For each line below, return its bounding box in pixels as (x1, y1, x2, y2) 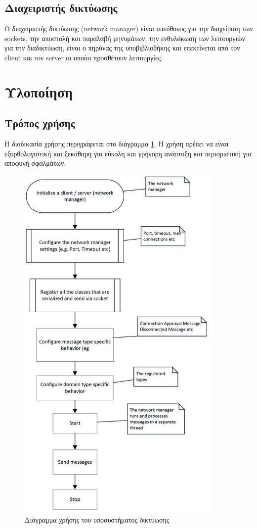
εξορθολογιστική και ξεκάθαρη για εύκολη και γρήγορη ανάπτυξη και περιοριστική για (4, 148, 252, 158)
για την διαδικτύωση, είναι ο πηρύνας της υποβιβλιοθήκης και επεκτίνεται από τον (4, 43, 240, 53)
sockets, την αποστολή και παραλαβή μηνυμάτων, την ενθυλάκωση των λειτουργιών (4, 33, 245, 43)
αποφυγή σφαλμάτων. (4, 158, 66, 168)
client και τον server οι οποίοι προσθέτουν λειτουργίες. (4, 52, 163, 62)
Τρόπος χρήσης (4, 115, 75, 131)
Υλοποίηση (4, 81, 73, 101)
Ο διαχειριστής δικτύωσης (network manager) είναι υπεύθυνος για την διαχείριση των (4, 23, 253, 34)
